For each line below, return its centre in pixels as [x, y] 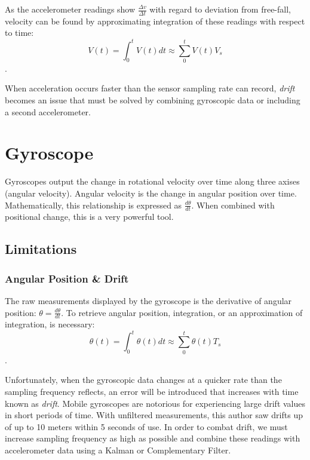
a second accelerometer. [48, 111]
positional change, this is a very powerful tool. [89, 217]
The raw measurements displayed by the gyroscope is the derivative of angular [148, 300]
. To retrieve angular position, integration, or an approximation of [182, 312]
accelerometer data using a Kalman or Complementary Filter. [118, 450]
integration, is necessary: [50, 324]
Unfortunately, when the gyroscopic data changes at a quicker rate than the [143, 380]
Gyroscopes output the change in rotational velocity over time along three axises [152, 181]
